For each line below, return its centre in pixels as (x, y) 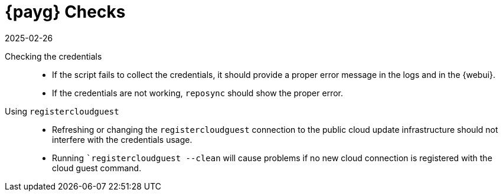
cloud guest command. (97, 168)
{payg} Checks (65, 12)
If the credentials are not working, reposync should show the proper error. (198, 93)
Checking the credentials (53, 56)
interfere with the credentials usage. (122, 139)
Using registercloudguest (62, 111)
